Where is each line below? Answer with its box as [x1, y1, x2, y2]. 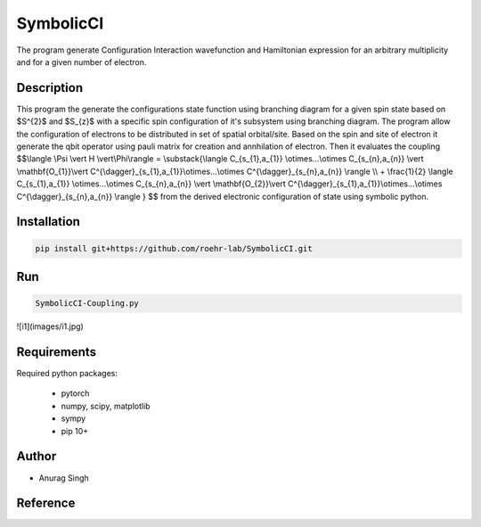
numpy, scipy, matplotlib [61, 400, 151, 411]
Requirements [16, 344, 97, 359]
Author [16, 449, 57, 464]
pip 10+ [61, 425, 89, 436]
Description [16, 80, 84, 95]
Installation [16, 214, 80, 229]
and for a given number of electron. [16, 56, 147, 67]
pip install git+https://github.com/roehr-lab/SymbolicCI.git [35, 243, 313, 253]
